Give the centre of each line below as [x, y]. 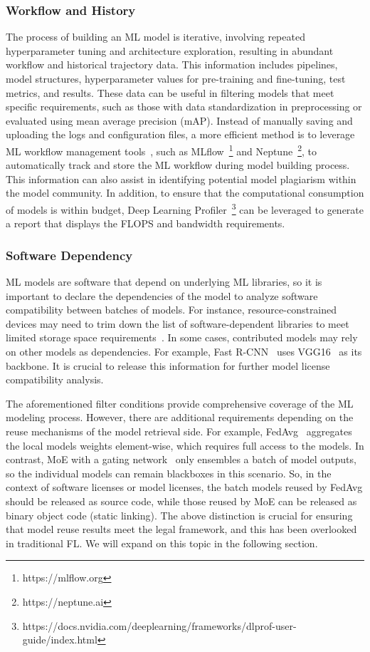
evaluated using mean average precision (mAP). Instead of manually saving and [179, 120]
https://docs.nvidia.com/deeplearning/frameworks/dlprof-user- [159, 625]
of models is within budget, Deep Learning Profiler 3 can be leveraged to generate [185, 208]
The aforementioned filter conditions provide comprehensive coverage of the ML [180, 403]
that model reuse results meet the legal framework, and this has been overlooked [181, 529]
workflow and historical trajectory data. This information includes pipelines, [172, 64]
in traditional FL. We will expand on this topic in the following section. [162, 543]
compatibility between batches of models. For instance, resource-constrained [171, 310]
